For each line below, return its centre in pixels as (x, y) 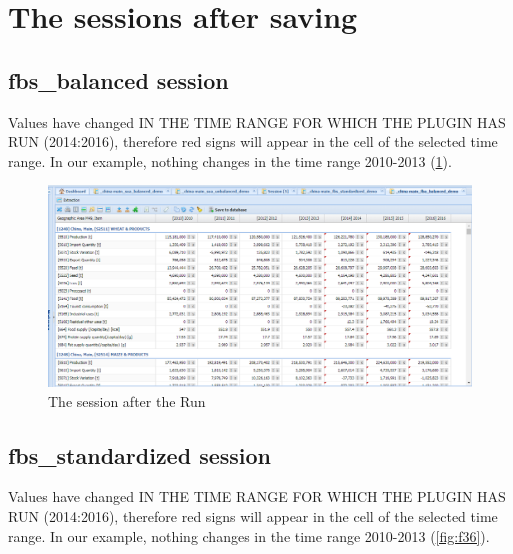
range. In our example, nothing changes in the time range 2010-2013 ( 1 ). (230, 160)
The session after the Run (127, 400)
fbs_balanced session (118, 79)
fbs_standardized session (140, 454)
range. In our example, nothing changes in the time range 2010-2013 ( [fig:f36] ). (249, 535)
